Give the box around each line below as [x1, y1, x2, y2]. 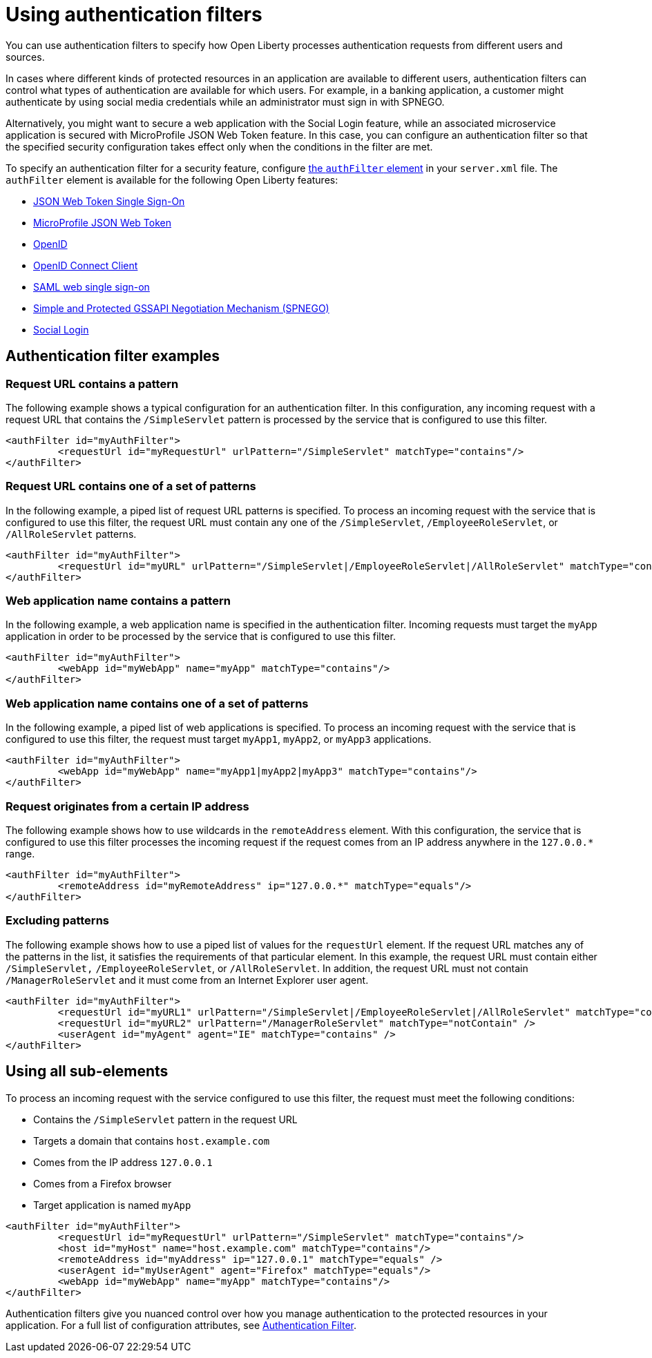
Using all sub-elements [6, 1063, 169, 1080]
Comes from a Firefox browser [33, 1177, 172, 1190]
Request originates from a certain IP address [6, 799, 249, 813]
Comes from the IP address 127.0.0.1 [33, 1156, 213, 1168]
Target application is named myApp [33, 1199, 191, 1211]
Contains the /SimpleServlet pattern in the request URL [33, 1113, 298, 1125]
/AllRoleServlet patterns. [6, 527, 137, 540]
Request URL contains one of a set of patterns [6, 479, 256, 494]
